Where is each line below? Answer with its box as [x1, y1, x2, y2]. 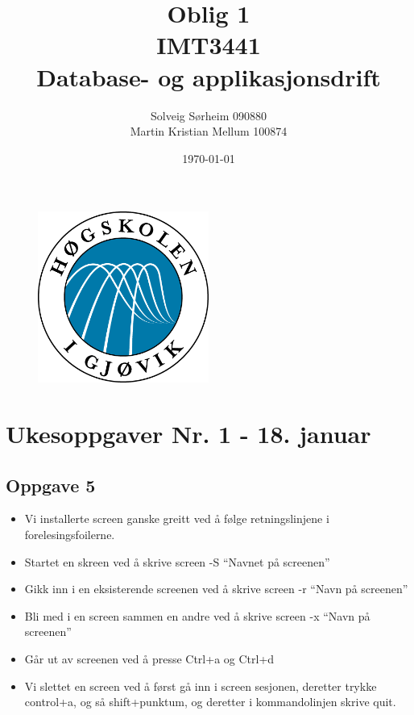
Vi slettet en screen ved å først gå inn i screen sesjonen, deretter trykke [24, 677, 377, 694]
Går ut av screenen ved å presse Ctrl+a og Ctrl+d [24, 650, 275, 667]
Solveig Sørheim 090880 [151, 107, 267, 123]
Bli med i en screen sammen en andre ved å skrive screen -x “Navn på [24, 607, 371, 624]
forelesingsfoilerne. [24, 526, 115, 543]
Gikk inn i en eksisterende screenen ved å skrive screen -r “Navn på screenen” [24, 580, 408, 597]
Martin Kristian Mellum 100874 [130, 123, 288, 140]
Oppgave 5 [6, 472, 96, 497]
